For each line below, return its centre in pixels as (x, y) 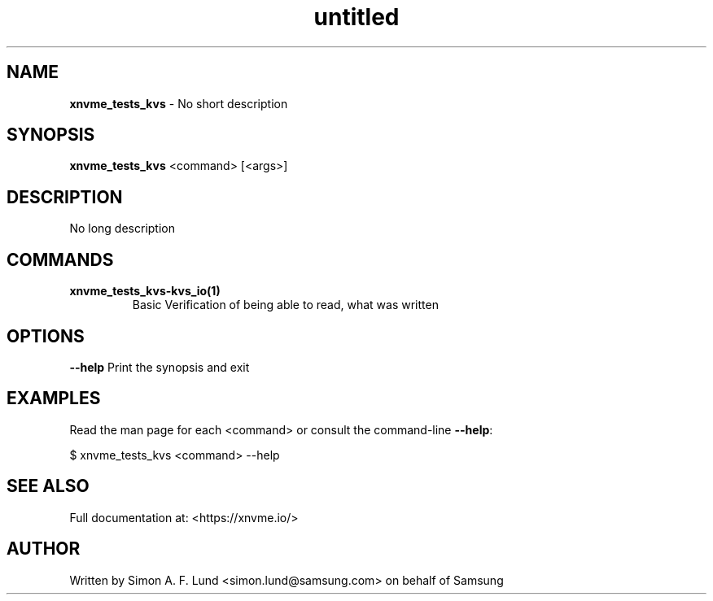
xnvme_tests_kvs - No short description (179, 103)
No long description (122, 229)
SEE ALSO (48, 486)
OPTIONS (46, 336)
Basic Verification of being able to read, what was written (285, 305)
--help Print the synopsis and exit (160, 367)
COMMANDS (60, 259)
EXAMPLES (54, 398)
